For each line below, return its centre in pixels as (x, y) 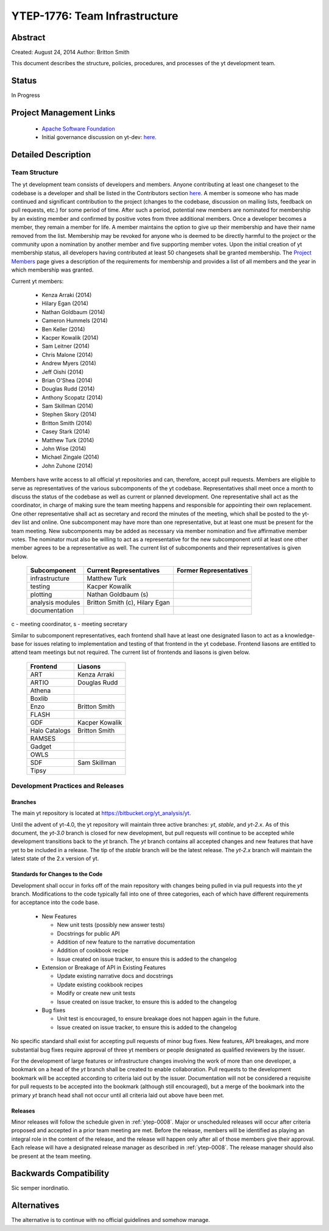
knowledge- (299, 635)
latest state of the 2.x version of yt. (55, 859)
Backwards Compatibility (60, 1173)
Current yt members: (37, 281)
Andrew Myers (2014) (69, 364)
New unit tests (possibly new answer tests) (111, 925)
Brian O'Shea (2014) (67, 380)
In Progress (26, 95)
